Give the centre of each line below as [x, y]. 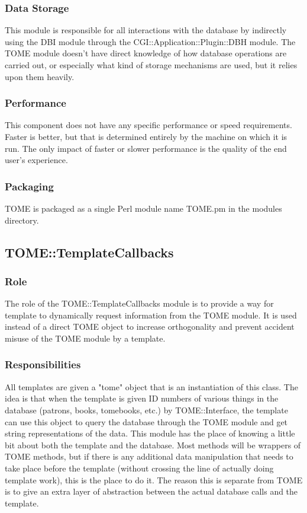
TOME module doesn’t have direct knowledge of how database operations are [146, 53]
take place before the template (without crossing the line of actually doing [139, 468]
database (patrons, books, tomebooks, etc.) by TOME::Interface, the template [146, 410]
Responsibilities [43, 364]
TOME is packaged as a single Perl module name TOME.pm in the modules [143, 208]
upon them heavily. [40, 76]
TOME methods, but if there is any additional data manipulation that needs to [149, 456]
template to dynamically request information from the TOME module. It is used [151, 315]
